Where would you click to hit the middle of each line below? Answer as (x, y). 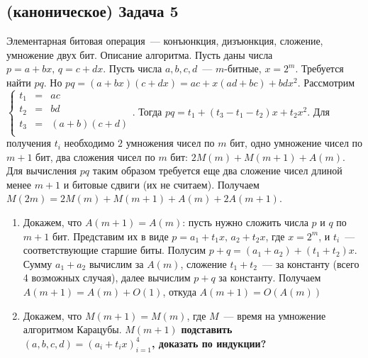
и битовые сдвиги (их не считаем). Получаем (161, 184)
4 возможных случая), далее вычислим (107, 278)
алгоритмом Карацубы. (72, 329)
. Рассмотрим (326, 82)
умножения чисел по (170, 143)
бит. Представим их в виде (110, 236)
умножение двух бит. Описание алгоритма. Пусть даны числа (140, 54)
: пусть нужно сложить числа (245, 222)
